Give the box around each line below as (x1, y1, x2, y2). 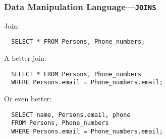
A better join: (4, 53, 46, 63)
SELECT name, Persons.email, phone (11, 111, 131, 118)
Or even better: (4, 93, 51, 103)
